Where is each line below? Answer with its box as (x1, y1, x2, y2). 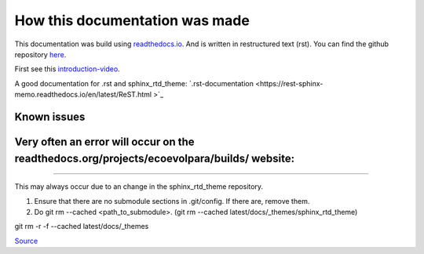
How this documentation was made (14, 12, 250, 29)
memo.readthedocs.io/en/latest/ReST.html (14, 90, 152, 100)
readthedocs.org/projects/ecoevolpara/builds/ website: (14, 151, 295, 165)
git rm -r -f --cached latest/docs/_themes (14, 222, 149, 231)
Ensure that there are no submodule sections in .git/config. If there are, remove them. (34, 196, 310, 205)
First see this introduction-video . (14, 64, 121, 74)
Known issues (14, 110, 86, 123)
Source (14, 236, 38, 245)
